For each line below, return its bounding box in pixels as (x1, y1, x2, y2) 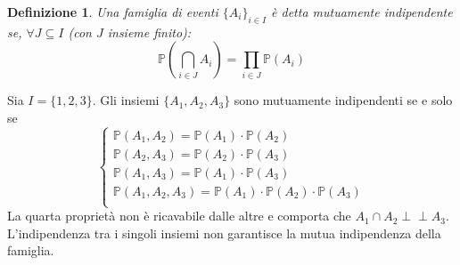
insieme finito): (107, 22, 192, 41)
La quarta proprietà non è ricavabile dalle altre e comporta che (7, 206, 351, 225)
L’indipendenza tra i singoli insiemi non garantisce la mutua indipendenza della (7, 223, 441, 242)
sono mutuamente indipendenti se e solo (234, 91, 453, 109)
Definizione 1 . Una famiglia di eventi (7, 3, 218, 20)
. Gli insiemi (92, 91, 160, 109)
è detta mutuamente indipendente (271, 3, 453, 20)
